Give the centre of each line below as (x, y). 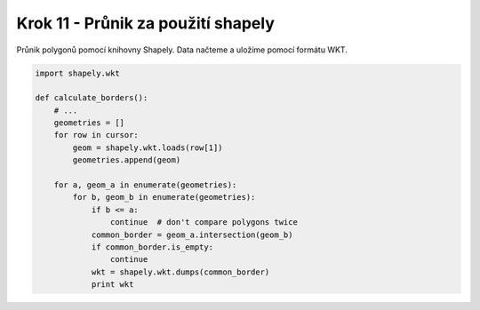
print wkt (112, 285)
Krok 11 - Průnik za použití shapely (145, 23)
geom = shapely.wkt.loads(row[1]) (148, 147)
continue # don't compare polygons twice (204, 223)
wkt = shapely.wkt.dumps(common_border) (180, 272)
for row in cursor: (96, 135)
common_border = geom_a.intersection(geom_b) (192, 234)
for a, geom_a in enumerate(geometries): (145, 185)
